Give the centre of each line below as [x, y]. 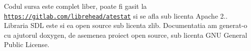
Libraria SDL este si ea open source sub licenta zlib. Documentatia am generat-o [126, 25]
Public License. [27, 44]
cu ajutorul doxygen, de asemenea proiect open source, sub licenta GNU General [126, 35]
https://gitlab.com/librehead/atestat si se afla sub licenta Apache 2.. [116, 15]
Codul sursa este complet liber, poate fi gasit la [76, 6]
